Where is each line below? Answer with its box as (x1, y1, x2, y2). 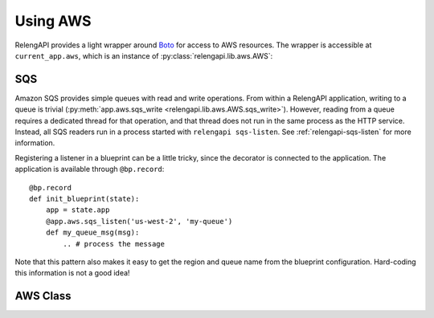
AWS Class (14, 289, 72, 303)
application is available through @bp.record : (14, 165, 165, 174)
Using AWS (14, 12, 92, 30)
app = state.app (45, 206, 110, 214)
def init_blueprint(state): (29, 194, 140, 203)
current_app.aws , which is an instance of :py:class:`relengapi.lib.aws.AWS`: (14, 51, 273, 60)
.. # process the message (63, 239, 165, 248)
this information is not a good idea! (14, 268, 130, 278)
